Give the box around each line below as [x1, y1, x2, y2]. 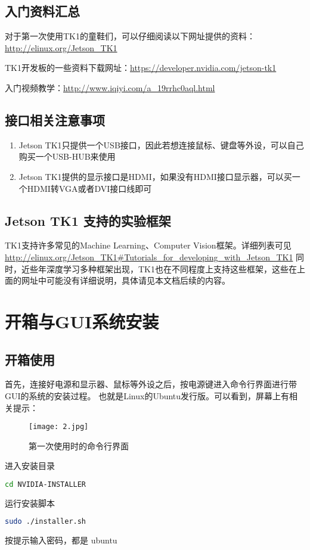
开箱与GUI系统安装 [5, 309, 159, 333]
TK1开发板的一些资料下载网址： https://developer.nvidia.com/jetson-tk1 [5, 61, 277, 74]
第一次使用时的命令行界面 [29, 439, 129, 452]
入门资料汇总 [5, 2, 80, 20]
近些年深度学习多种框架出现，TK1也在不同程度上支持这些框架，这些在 [21, 262, 297, 275]
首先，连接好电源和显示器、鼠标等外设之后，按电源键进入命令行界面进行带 [5, 378, 297, 390]
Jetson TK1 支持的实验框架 [5, 211, 171, 229]
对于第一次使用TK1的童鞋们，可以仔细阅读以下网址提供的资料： [5, 30, 255, 42]
